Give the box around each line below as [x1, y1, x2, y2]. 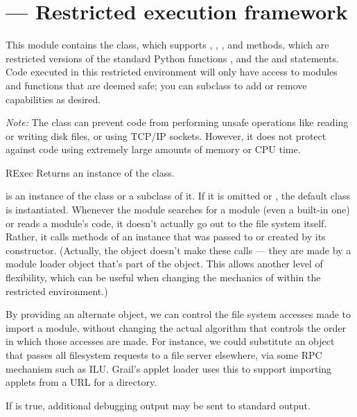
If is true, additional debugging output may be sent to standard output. [6, 398, 311, 412]
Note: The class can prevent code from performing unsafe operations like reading [6, 115, 349, 130]
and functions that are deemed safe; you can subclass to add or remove [6, 78, 307, 92]
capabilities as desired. [6, 91, 101, 106]
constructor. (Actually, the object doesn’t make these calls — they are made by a [6, 242, 351, 257]
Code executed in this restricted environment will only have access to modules [6, 64, 338, 79]
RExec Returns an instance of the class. [6, 165, 175, 179]
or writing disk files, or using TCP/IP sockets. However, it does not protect [6, 128, 326, 143]
